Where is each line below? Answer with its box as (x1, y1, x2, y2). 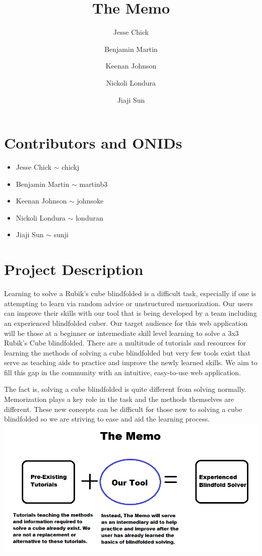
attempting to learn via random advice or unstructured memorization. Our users (4, 298, 253, 308)
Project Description (4, 259, 144, 280)
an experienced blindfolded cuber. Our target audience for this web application (4, 317, 248, 328)
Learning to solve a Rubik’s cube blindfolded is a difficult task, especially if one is (4, 288, 256, 299)
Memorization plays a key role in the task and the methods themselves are (4, 394, 234, 404)
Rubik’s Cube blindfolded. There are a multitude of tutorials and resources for (4, 337, 246, 348)
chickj (61, 162, 80, 172)
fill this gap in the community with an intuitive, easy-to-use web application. (4, 367, 241, 377)
